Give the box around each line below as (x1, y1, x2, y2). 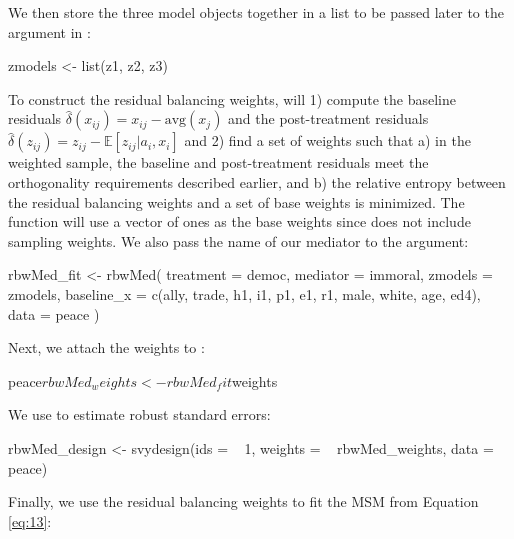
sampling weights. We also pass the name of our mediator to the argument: (8, 230, 469, 251)
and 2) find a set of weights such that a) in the (184, 130, 471, 151)
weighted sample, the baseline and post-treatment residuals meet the (8, 152, 429, 173)
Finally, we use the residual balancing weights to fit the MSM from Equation (8, 491, 479, 512)
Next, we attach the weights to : (8, 337, 205, 358)
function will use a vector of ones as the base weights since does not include (8, 211, 471, 232)
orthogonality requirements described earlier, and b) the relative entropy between (8, 171, 506, 192)
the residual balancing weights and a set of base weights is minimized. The (8, 191, 465, 212)
